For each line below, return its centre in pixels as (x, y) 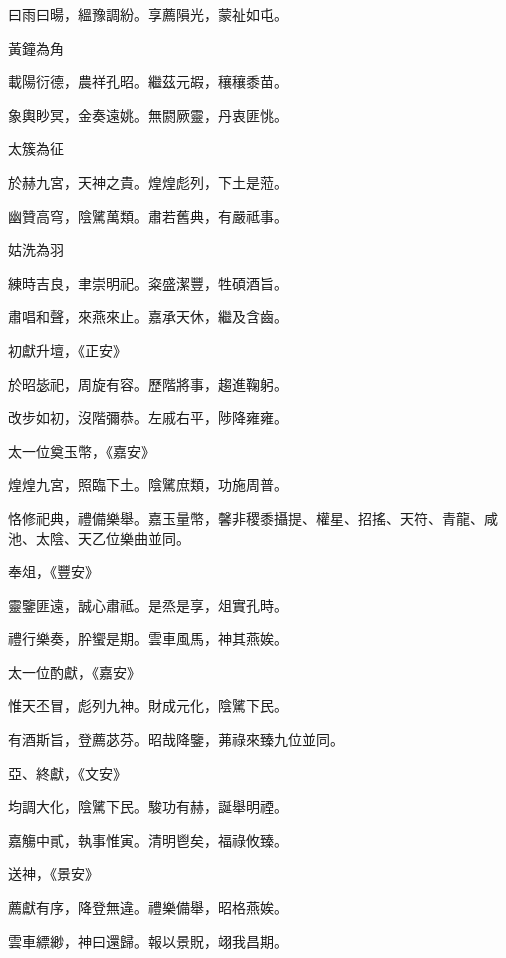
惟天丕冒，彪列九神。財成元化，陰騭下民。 (148, 705)
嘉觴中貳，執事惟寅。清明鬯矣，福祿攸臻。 (148, 839)
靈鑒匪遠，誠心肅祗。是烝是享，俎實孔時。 (148, 604)
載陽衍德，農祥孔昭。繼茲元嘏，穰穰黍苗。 (148, 81)
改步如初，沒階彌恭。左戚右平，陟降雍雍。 (148, 417)
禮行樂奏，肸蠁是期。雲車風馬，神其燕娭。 (148, 638)
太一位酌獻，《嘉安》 (74, 671)
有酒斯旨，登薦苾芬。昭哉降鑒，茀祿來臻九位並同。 (176, 739)
